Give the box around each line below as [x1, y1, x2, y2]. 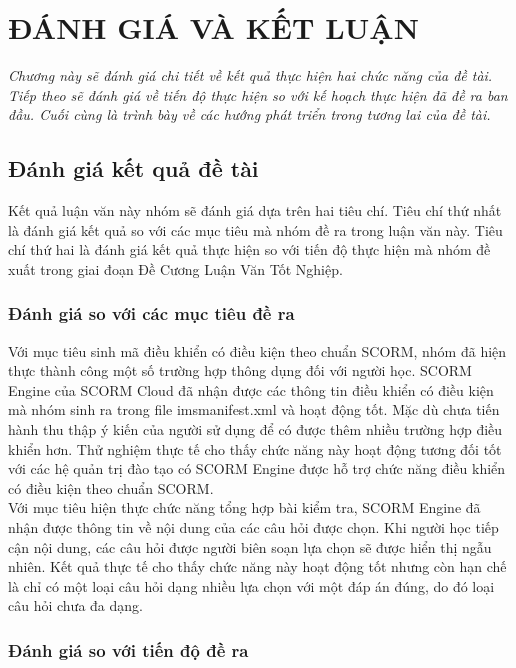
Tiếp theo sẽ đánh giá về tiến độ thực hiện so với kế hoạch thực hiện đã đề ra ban [8, 84, 508, 105]
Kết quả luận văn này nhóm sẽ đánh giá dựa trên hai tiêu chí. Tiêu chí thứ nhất [8, 200, 502, 221]
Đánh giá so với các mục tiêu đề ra [8, 301, 295, 326]
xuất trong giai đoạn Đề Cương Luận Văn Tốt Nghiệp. [8, 258, 343, 279]
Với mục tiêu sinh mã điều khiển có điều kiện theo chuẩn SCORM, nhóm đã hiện [8, 340, 507, 361]
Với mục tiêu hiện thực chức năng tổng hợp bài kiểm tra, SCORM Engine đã [8, 497, 481, 518]
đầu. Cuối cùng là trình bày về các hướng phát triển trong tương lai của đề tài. [8, 104, 491, 125]
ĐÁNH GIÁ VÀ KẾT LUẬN [8, 7, 419, 48]
